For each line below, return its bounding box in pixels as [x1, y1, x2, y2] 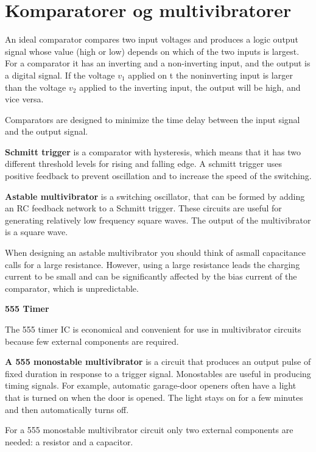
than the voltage [5, 80, 66, 93]
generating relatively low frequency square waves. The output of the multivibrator [5, 213, 311, 226]
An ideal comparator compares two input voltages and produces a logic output [5, 33, 298, 46]
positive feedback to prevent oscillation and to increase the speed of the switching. [5, 169, 312, 182]
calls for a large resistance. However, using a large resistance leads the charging [5, 258, 300, 270]
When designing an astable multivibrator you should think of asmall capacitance [5, 246, 306, 259]
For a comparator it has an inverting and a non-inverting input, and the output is [5, 57, 311, 69]
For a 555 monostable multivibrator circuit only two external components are [5, 423, 293, 436]
